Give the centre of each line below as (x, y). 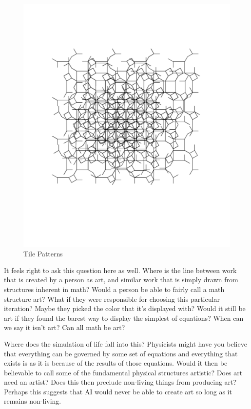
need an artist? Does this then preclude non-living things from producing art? (120, 382)
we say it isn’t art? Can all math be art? (65, 327)
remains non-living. (33, 401)
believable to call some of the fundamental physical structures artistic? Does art (123, 372)
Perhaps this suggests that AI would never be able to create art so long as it (118, 391)
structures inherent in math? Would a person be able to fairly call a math (114, 289)
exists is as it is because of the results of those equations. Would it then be (116, 363)
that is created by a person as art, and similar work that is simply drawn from (121, 280)
